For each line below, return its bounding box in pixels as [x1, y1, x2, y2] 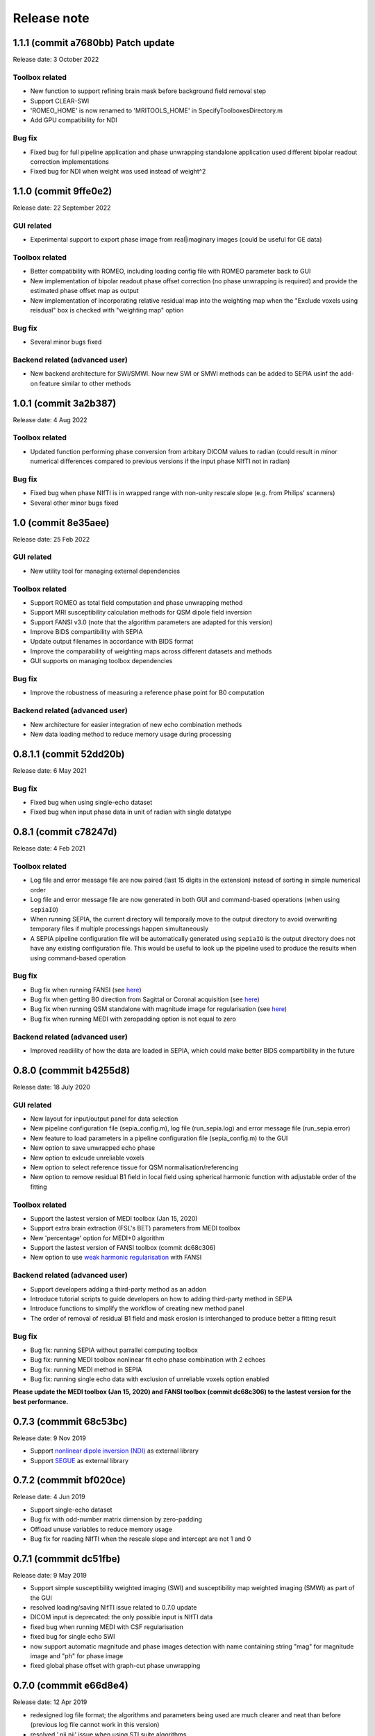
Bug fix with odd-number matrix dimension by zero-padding [30, 1515, 203, 1524]
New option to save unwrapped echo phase [30, 1144, 156, 1152]
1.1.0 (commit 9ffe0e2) [12, 185, 112, 197]
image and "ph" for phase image [30, 1652, 124, 1660]
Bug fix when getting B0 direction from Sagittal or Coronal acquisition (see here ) [30, 995, 260, 1003]
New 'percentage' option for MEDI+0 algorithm [30, 1233, 165, 1242]
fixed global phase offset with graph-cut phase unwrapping [30, 1662, 201, 1670]
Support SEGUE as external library [30, 1456, 128, 1464]
